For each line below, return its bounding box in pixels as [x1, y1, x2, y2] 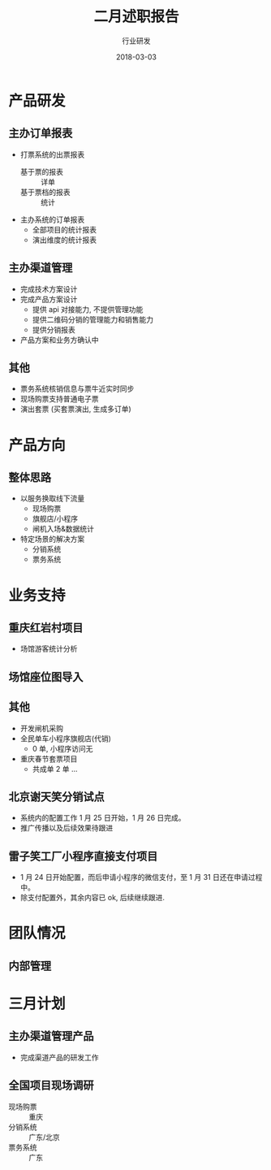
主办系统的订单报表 [19, 214, 85, 224]
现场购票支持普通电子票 [19, 394, 99, 404]
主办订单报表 [8, 127, 73, 141]
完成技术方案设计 [19, 284, 78, 293]
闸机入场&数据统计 [32, 524, 95, 534]
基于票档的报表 [19, 187, 71, 197]
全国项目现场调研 [8, 1078, 94, 1093]
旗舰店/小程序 [32, 513, 79, 524]
